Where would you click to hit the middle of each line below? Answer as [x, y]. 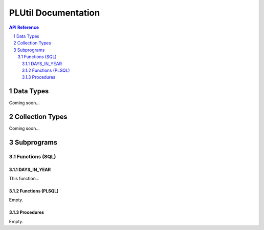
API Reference [24, 27]
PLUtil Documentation [55, 13]
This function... [24, 179]
